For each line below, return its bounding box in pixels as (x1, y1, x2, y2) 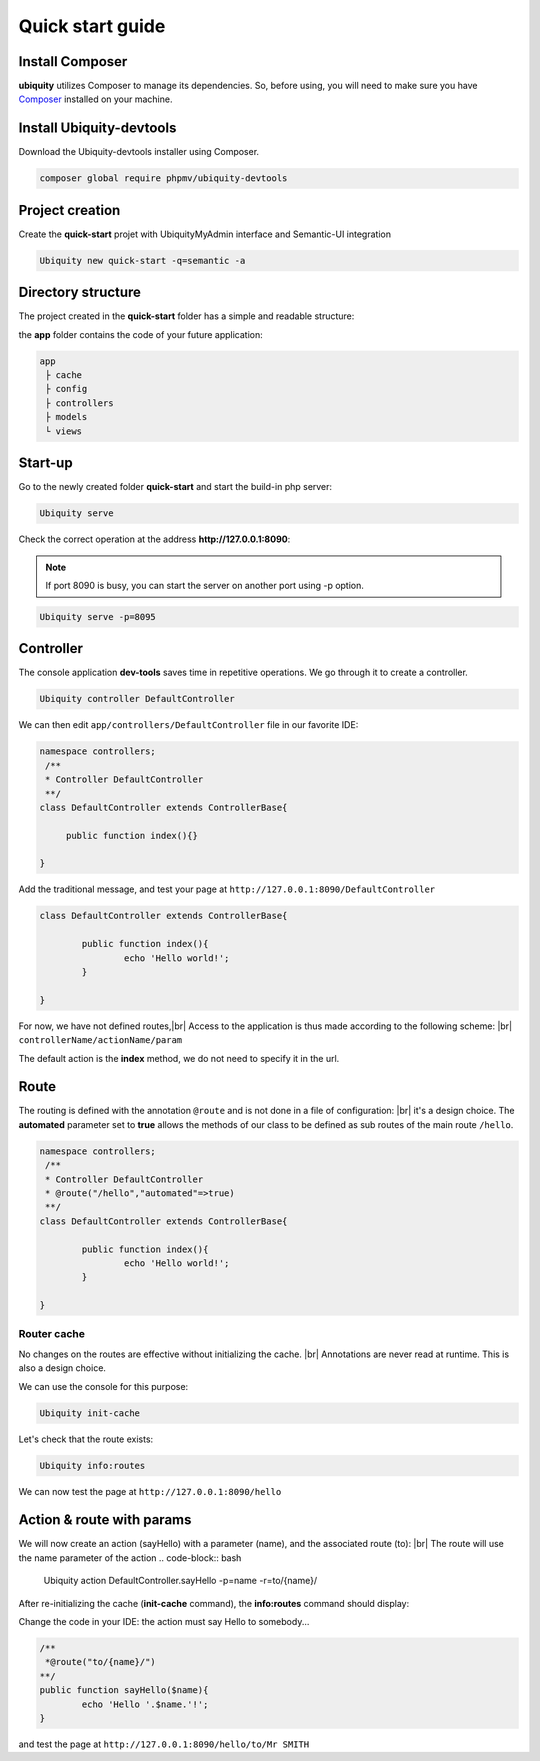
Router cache (18, 1327, 85, 1341)
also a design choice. (18, 1362, 107, 1374)
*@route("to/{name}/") (45, 1656, 157, 1668)
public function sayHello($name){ (39, 1685, 209, 1696)
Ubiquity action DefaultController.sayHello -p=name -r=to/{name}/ (43, 1575, 318, 1587)
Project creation (18, 201, 121, 219)
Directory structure (18, 284, 142, 301)
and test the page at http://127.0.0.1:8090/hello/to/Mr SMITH (18, 1738, 310, 1750)
